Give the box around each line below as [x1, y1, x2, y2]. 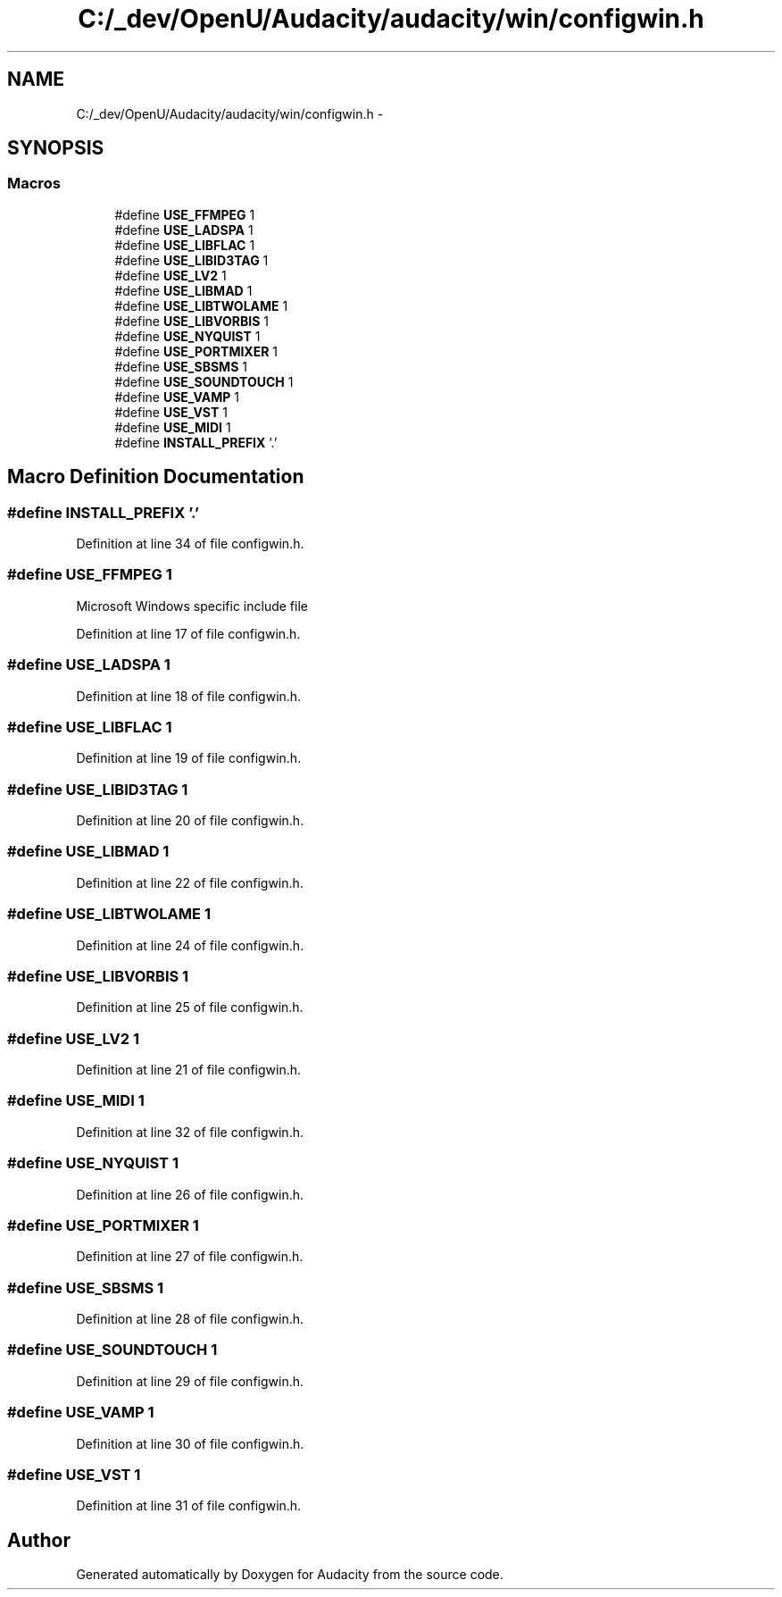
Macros [7, 174, 61, 193]
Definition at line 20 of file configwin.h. [76, 813, 304, 829]
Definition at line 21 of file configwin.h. [76, 1062, 302, 1078]
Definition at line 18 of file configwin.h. [76, 688, 302, 704]
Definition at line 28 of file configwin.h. [76, 1311, 304, 1327]
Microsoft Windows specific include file [76, 598, 308, 614]
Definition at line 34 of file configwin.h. [76, 536, 304, 552]
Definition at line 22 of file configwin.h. [76, 874, 304, 890]
